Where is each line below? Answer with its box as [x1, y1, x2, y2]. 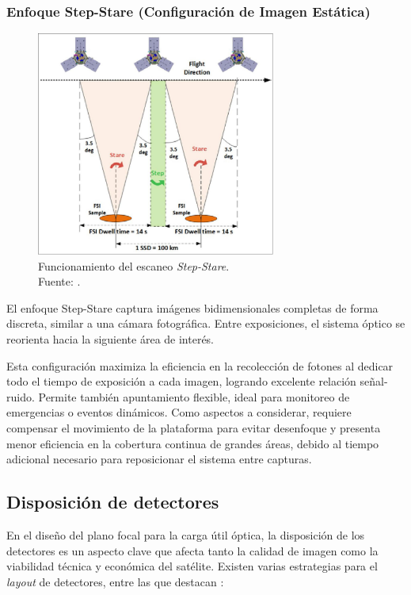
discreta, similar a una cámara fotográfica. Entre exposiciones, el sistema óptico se [6, 315, 405, 332]
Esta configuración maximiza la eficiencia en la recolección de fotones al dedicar [6, 357, 394, 374]
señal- [360, 373, 388, 390]
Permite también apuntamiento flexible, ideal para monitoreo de [38, 388, 350, 405]
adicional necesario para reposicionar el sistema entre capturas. [6, 451, 312, 467]
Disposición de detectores [6, 489, 219, 514]
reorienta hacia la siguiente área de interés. [6, 331, 215, 347]
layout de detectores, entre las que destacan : [6, 573, 224, 589]
